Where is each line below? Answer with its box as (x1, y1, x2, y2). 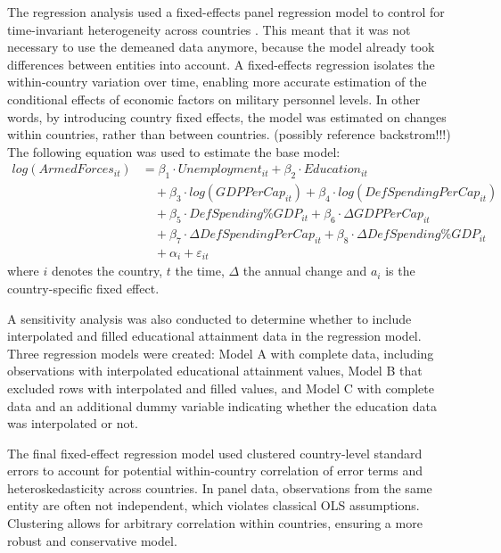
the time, (175, 261, 225, 280)
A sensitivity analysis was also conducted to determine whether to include (7, 309, 412, 327)
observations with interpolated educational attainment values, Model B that (7, 361, 423, 380)
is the (385, 261, 415, 280)
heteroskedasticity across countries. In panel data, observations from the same (7, 478, 432, 497)
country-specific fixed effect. (7, 278, 160, 297)
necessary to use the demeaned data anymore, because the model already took (7, 37, 435, 56)
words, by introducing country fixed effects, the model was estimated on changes (7, 107, 447, 126)
